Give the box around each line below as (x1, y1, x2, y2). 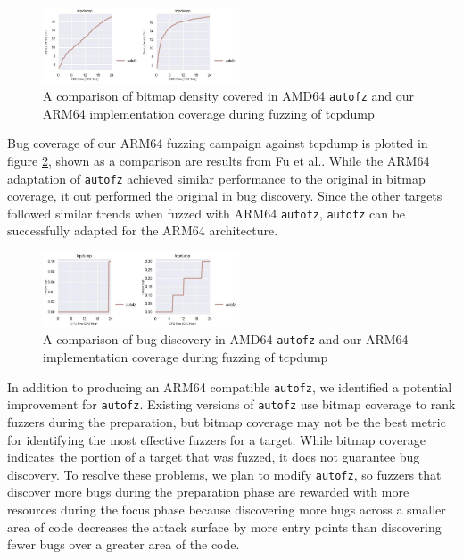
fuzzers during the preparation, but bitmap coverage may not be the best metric (7, 412, 446, 431)
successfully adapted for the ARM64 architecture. (7, 221, 278, 240)
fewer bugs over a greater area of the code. (7, 535, 240, 554)
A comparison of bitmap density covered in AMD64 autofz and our (43, 86, 414, 105)
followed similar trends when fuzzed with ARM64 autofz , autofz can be (7, 203, 406, 222)
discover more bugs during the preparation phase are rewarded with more (7, 482, 409, 501)
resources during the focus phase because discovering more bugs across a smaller (7, 500, 446, 519)
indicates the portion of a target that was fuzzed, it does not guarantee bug (7, 448, 420, 466)
